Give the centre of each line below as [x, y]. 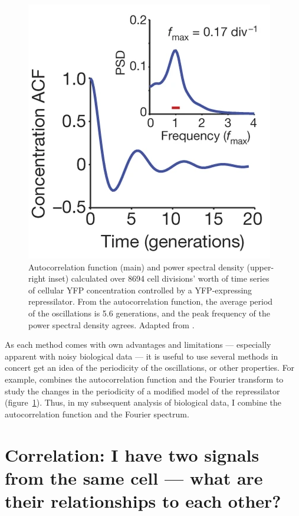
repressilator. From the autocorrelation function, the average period [151, 301]
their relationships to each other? [143, 500]
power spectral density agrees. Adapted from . [111, 324]
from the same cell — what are [134, 477]
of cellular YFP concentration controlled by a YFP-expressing [140, 290]
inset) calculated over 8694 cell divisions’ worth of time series [159, 278]
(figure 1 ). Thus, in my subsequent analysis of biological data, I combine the [143, 402]
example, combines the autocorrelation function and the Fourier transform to [144, 379]
